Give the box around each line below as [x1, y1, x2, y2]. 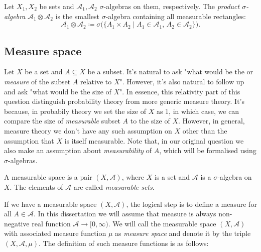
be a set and [25, 66, 63, 77]
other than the [182, 125, 227, 136]
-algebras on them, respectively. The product [103, 1, 240, 11]
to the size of [130, 115, 170, 126]
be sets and [39, 1, 74, 11]
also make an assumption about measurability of [4, 145, 152, 156]
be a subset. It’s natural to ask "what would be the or [87, 66, 253, 77]
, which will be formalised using [159, 145, 256, 156]
